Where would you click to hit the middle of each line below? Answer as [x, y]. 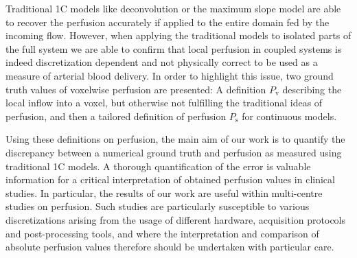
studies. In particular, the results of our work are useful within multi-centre [164, 192]
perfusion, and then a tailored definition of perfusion [116, 116]
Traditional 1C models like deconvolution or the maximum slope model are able [173, 8]
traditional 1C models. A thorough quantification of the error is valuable [158, 166]
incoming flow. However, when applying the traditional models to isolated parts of [178, 35]
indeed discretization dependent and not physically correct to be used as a [162, 62]
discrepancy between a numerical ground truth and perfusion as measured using [174, 152]
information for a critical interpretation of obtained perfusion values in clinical [170, 179]
